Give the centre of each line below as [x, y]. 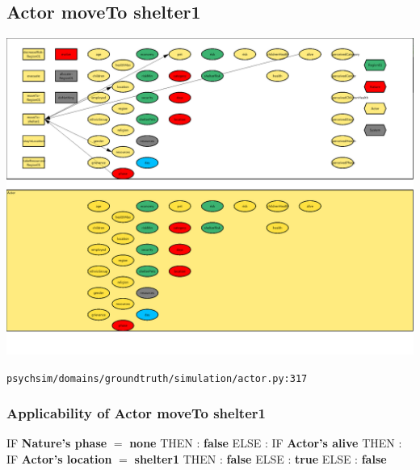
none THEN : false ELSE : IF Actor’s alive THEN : [266, 443]
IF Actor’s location [59, 459]
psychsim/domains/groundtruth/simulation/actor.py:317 [157, 378]
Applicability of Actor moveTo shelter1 [136, 413]
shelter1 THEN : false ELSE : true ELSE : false [260, 459]
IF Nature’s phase [57, 443]
